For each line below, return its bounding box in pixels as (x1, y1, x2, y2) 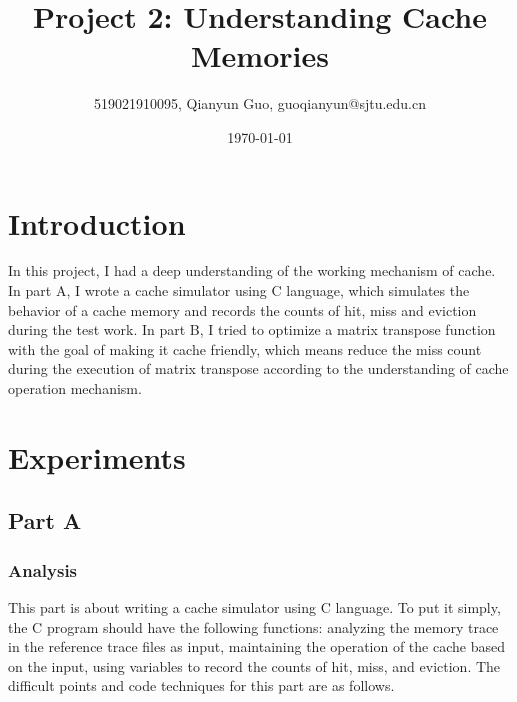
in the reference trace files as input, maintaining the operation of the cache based (8, 636, 505, 657)
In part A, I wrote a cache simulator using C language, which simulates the (8, 280, 470, 301)
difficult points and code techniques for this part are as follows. (8, 675, 395, 696)
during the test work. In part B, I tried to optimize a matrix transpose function (8, 319, 496, 340)
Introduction (8, 202, 186, 243)
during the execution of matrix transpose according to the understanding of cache (8, 358, 509, 379)
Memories (191, 35, 329, 76)
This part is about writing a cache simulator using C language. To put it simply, (8, 596, 501, 617)
